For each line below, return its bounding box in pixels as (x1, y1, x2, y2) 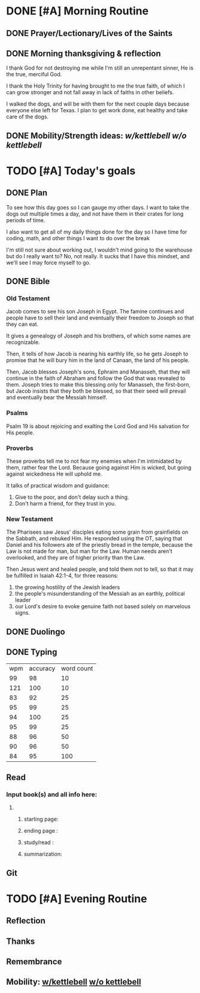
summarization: (23, 851, 62, 858)
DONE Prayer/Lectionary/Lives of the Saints (6, 28, 172, 38)
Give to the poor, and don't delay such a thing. (14, 493, 129, 501)
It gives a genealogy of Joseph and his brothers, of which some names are (6, 332, 191, 340)
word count (60, 664, 93, 672)
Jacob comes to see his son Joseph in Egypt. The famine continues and (6, 308, 184, 315)
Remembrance (6, 956, 62, 967)
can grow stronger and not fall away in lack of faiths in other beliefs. (6, 89, 174, 96)
